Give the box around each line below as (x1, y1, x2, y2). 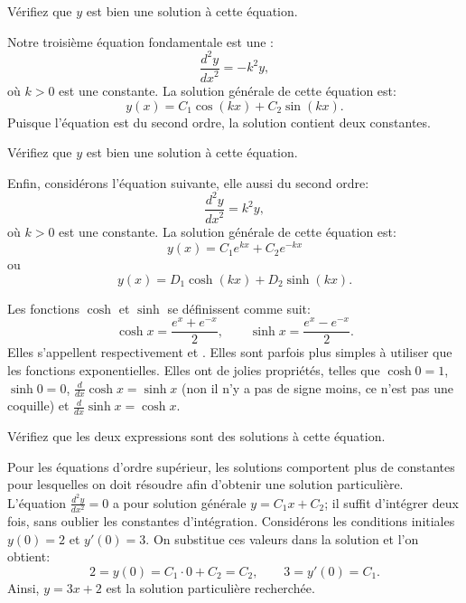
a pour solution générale (112, 493, 247, 512)
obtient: (7, 547, 51, 566)
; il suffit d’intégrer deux (324, 493, 459, 512)
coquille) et (7, 396, 70, 415)
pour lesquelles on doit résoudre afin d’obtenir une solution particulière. (7, 475, 404, 494)
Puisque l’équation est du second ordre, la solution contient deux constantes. (7, 112, 431, 131)
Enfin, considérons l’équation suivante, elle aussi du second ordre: (7, 173, 369, 192)
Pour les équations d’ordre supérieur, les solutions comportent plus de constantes (7, 457, 455, 476)
